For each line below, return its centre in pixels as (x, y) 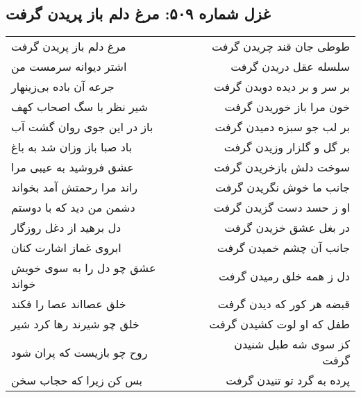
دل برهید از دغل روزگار (66, 228)
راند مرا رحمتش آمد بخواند (75, 187)
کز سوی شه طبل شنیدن (292, 344)
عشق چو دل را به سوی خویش (84, 268)
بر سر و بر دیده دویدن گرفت (282, 87)
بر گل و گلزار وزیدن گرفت (287, 147)
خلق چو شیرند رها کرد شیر (75, 324)
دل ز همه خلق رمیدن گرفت (284, 276)
